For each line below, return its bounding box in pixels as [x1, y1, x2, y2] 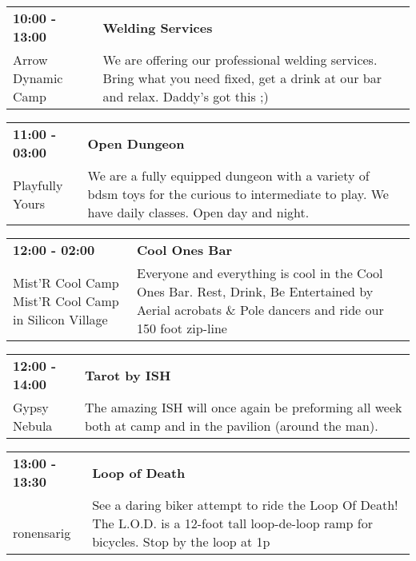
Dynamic [13, 69, 63, 87]
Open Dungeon [87, 133, 185, 153]
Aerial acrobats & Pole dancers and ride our [137, 300, 384, 319]
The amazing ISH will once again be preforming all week [84, 398, 402, 416]
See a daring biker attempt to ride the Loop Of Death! [92, 495, 398, 514]
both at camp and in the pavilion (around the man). [84, 416, 378, 435]
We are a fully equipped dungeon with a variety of [87, 166, 370, 185]
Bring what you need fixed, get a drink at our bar [102, 69, 382, 87]
